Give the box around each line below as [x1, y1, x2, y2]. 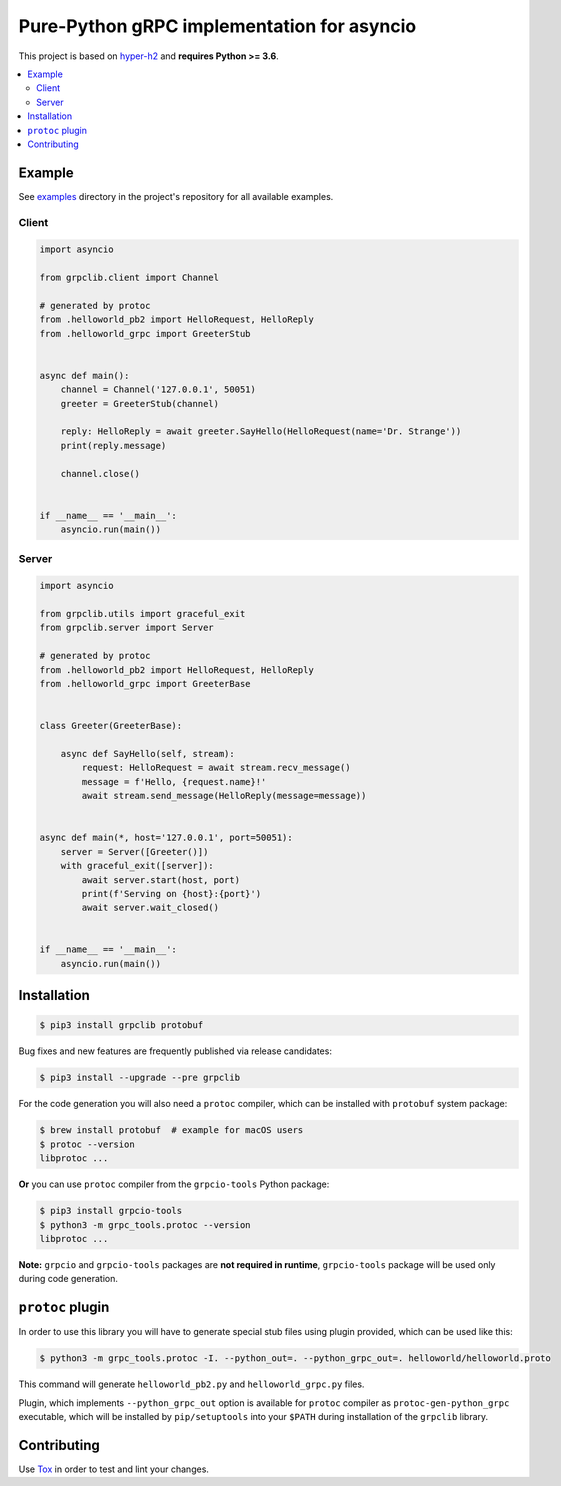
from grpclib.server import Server [39, 622, 214, 634]
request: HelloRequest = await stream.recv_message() [81, 762, 351, 774]
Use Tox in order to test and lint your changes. [18, 1463, 210, 1475]
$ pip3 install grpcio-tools [39, 1205, 183, 1217]
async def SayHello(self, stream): [60, 748, 235, 759]
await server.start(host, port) [81, 874, 240, 885]
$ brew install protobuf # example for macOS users [39, 1125, 304, 1136]
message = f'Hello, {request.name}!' [81, 776, 267, 787]
